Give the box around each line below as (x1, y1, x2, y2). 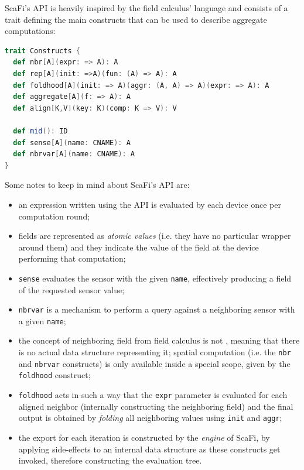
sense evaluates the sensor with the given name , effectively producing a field (18, 272, 292, 284)
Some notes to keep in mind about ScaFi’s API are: (5, 179, 190, 191)
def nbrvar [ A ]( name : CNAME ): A (13, 150, 135, 159)
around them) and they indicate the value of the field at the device (18, 241, 259, 253)
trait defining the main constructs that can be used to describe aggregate (5, 13, 267, 25)
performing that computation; (18, 252, 126, 265)
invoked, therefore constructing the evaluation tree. (18, 454, 202, 466)
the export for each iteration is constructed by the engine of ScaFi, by (18, 431, 270, 443)
